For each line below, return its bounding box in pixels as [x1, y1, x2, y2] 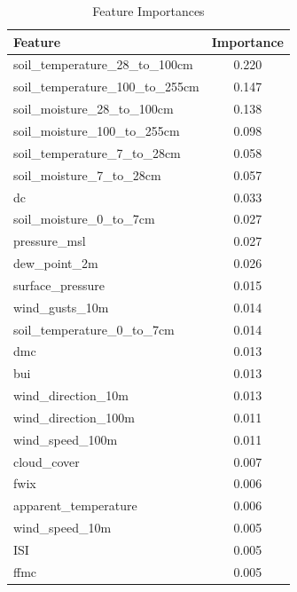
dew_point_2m [13, 254, 98, 272]
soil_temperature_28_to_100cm [13, 55, 193, 74]
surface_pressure [13, 275, 106, 294]
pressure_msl [13, 232, 86, 250]
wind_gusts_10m [13, 297, 109, 316]
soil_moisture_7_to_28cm [13, 165, 161, 184]
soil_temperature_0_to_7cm [13, 320, 175, 338]
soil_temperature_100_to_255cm [13, 77, 199, 96]
